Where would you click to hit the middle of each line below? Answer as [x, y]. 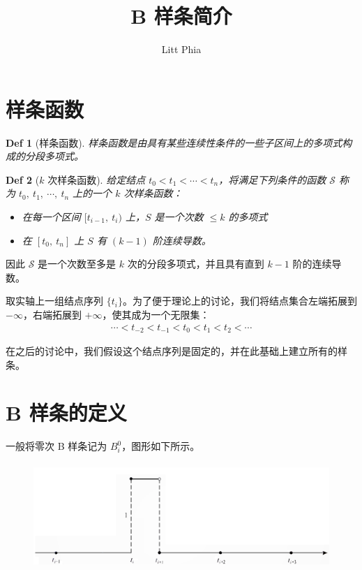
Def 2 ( [23, 179]
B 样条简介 [181, 16]
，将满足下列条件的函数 [272, 179]
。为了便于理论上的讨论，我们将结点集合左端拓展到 [240, 301]
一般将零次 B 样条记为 [56, 446]
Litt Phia [181, 49]
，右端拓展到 [52, 314]
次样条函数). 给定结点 [97, 179]
